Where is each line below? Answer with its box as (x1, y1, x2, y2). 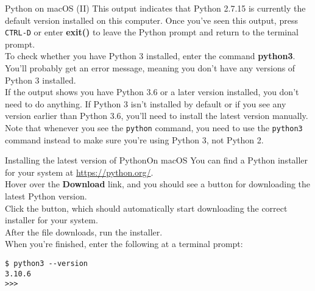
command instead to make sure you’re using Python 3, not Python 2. (5, 133, 264, 146)
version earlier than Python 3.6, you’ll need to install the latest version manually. (5, 109, 308, 122)
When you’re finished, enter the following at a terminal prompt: (5, 237, 243, 250)
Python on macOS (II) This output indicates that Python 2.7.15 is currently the (5, 2, 306, 14)
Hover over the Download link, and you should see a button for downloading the (5, 178, 311, 190)
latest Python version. (5, 190, 87, 203)
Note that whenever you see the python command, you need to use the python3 (5, 121, 303, 134)
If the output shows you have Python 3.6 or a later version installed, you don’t (5, 85, 299, 98)
